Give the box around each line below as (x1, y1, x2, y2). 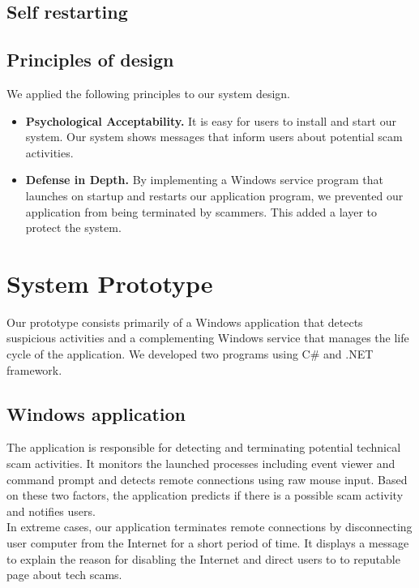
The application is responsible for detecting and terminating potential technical (6, 439, 401, 456)
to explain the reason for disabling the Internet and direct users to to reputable (6, 550, 400, 567)
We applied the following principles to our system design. (6, 84, 291, 101)
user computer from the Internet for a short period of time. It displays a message (6, 534, 409, 551)
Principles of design (6, 47, 174, 72)
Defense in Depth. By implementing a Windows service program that (25, 171, 383, 188)
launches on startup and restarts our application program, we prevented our (25, 187, 404, 204)
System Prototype (6, 266, 213, 299)
